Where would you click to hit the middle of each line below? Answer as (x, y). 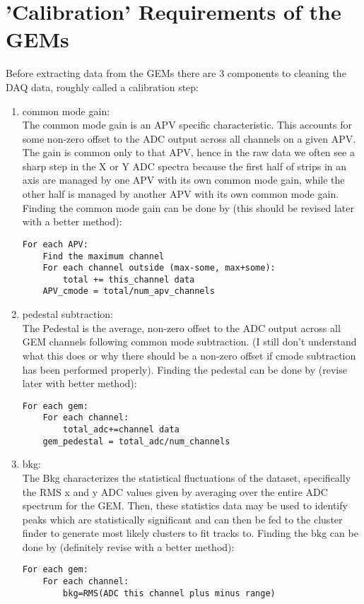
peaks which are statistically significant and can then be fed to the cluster (182, 519)
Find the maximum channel (104, 256)
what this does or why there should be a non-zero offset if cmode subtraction (189, 355)
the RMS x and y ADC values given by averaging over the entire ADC (175, 491)
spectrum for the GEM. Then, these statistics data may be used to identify (185, 505)
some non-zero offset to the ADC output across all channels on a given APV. (189, 138)
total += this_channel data (129, 279)
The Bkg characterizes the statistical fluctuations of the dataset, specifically (187, 477)
